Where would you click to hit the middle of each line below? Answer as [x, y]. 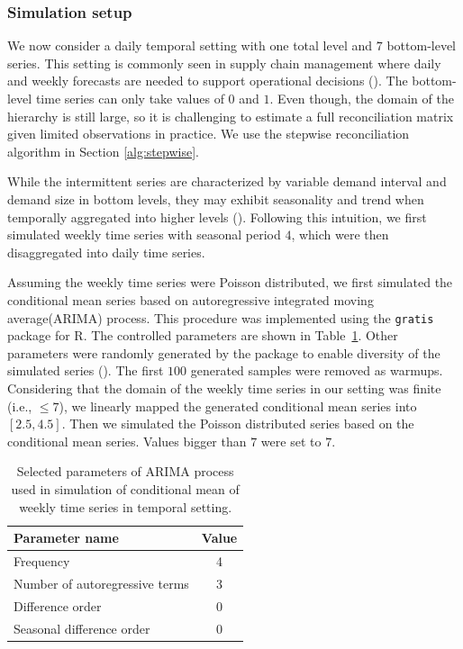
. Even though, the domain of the [362, 98]
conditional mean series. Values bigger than [127, 441]
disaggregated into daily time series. [106, 252]
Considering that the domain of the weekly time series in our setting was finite [224, 388]
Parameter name [66, 538]
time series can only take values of [130, 98]
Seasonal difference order [82, 628]
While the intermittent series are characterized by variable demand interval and [227, 181]
